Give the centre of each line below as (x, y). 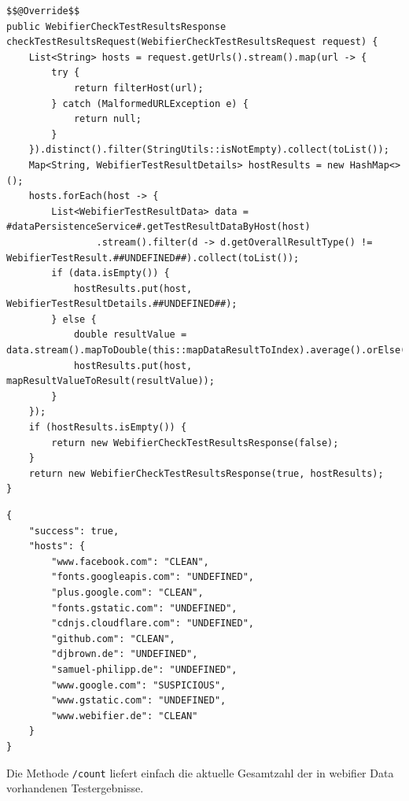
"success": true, (74, 531)
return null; (107, 119)
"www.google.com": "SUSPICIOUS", (139, 685)
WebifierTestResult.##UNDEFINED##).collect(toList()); (153, 258)
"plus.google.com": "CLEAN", (127, 592)
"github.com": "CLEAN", (113, 639)
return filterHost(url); (138, 88)
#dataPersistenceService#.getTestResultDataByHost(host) (158, 227)
